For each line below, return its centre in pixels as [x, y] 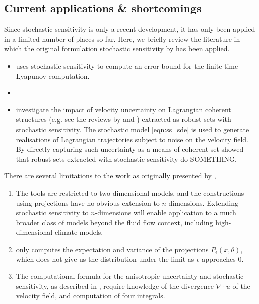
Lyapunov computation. [53, 75]
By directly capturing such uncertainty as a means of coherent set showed [130, 149]
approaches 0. [223, 259]
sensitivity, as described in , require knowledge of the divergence [115, 286]
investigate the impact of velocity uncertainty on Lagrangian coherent [123, 109]
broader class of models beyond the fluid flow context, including [114, 222]
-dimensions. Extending [202, 202]
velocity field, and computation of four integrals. [90, 296]
